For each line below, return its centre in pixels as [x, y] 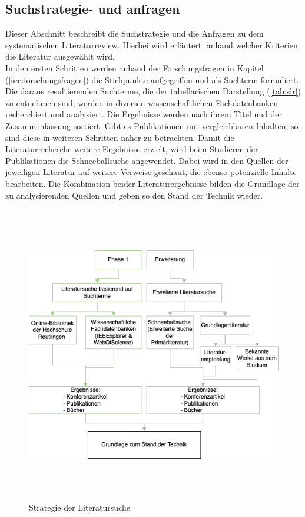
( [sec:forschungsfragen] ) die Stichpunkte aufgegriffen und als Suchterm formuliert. [152, 79]
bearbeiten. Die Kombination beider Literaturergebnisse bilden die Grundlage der [152, 183]
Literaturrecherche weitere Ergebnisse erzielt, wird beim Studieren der [132, 149]
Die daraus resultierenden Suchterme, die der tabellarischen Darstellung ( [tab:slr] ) [153, 91]
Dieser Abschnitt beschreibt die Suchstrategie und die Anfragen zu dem [135, 33]
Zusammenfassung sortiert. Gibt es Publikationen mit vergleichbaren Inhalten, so [152, 125]
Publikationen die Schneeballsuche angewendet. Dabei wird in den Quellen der [147, 160]
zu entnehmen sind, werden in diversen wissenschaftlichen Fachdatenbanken [142, 102]
